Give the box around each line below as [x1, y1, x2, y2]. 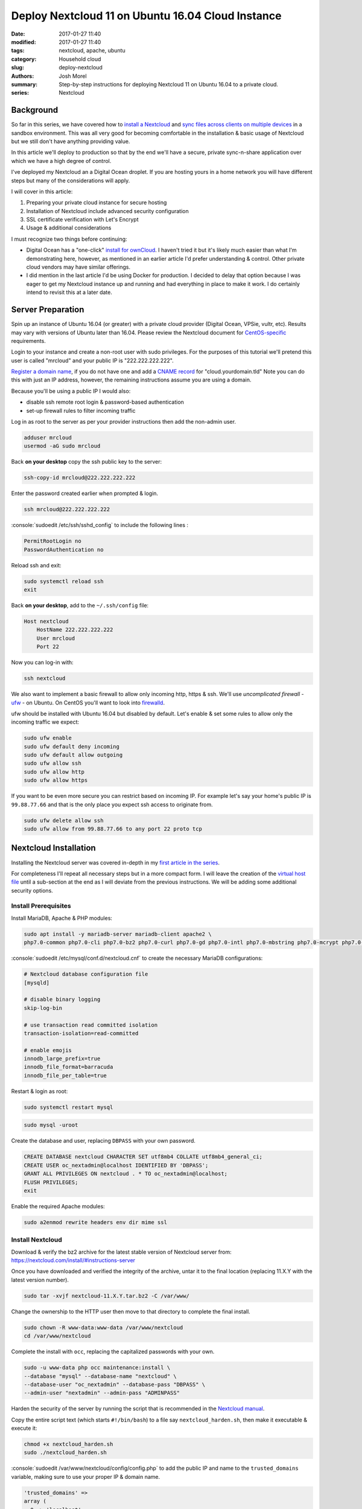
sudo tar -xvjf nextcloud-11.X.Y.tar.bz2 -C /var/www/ [24, 1292, 189, 1299]
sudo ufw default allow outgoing [24, 751, 123, 759]
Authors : [11, 72, 34, 80]
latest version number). [11, 1276, 69, 1283]
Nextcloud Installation [11, 843, 96, 853]
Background [11, 105, 59, 115]
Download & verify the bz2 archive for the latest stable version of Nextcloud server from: [11, 1248, 232, 1255]
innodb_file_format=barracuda [24, 1064, 113, 1071]
